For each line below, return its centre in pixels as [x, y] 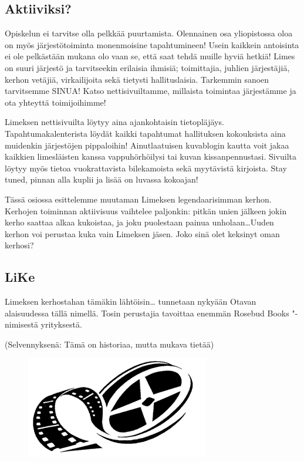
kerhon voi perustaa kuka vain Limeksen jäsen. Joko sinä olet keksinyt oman [142, 233]
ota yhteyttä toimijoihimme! [55, 102]
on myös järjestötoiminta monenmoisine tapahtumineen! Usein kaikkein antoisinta [152, 44]
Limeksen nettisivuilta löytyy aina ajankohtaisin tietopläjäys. [114, 122]
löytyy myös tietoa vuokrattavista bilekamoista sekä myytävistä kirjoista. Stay [146, 168]
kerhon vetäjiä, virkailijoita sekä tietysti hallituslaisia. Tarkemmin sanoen [137, 79]
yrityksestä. [61, 324]
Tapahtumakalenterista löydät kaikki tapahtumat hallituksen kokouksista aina [145, 133]
